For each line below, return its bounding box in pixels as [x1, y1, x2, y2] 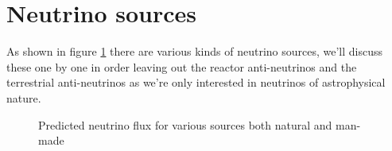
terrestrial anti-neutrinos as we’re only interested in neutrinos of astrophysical [6, 74, 386, 91]
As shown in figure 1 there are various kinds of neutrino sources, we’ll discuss [6, 43, 383, 60]
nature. [6, 89, 41, 106]
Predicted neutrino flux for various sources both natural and [38, 116, 332, 133]
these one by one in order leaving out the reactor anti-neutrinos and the [6, 58, 357, 75]
